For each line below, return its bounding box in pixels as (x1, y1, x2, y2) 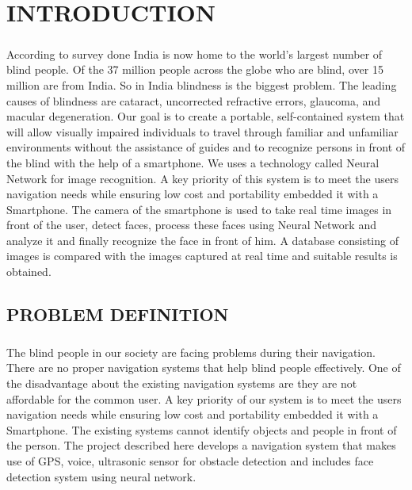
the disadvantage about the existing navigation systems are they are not (6, 375, 357, 391)
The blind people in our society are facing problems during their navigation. (6, 343, 376, 360)
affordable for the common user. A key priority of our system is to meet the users (6, 390, 402, 407)
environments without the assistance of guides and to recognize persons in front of (6, 139, 406, 155)
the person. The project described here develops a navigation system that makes (6, 437, 396, 454)
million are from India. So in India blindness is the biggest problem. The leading (6, 76, 397, 93)
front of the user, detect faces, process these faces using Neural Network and (6, 216, 376, 233)
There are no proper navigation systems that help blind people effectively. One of (6, 359, 401, 376)
